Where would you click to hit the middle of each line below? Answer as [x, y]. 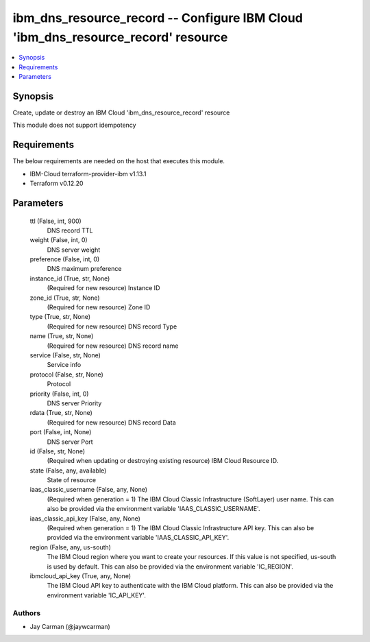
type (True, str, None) [60, 317]
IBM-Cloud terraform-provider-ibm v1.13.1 [88, 174]
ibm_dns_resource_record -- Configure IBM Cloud [158, 18]
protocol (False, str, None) [67, 374]
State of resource [72, 480]
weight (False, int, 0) [59, 240]
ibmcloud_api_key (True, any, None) [81, 575]
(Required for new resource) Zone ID [99, 307]
